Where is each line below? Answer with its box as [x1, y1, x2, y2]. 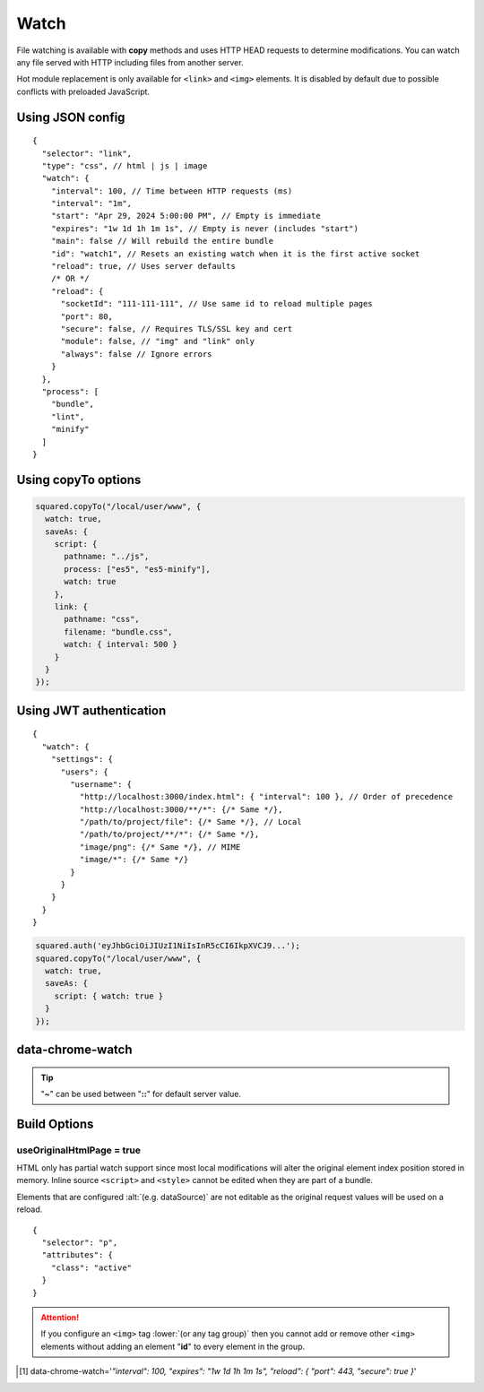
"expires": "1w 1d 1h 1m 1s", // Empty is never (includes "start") [50, 223, 359, 233]
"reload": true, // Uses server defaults [50, 261, 237, 272]
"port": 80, [60, 311, 114, 322]
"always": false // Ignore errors [60, 349, 212, 359]
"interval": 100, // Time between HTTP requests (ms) [50, 186, 293, 196]
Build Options [16, 1116, 94, 1131]
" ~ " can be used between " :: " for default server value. [40, 1088, 242, 1099]
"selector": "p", [41, 1238, 118, 1248]
